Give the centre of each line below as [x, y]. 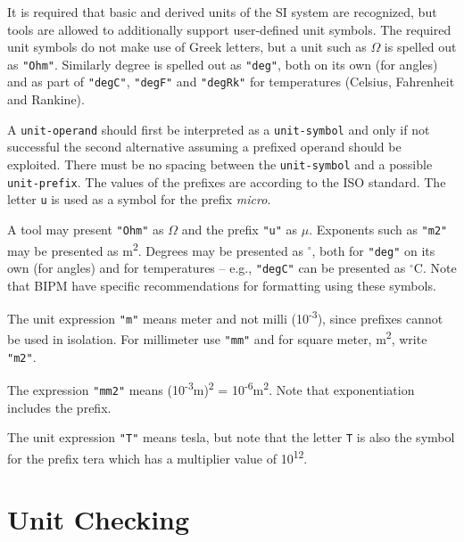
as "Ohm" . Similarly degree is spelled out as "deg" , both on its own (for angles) [223, 64]
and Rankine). [46, 99]
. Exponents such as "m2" [378, 229]
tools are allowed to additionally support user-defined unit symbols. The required [229, 29]
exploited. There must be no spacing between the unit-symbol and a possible [220, 164]
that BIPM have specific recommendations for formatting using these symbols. [222, 285]
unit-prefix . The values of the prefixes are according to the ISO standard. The [227, 181]
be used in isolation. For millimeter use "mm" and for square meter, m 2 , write [217, 338]
